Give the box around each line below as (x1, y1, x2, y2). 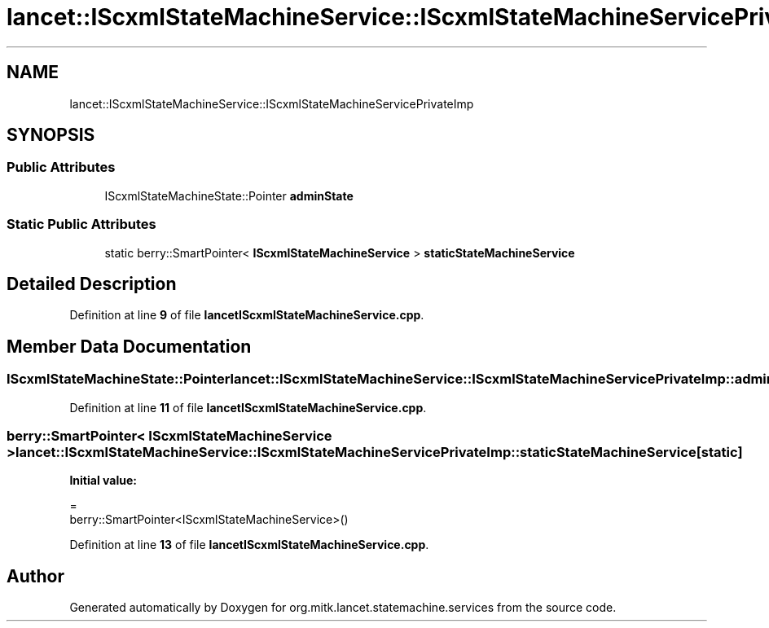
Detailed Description (7, 273, 177, 294)
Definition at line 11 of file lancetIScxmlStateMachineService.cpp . (69, 400, 427, 415)
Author (7, 565, 64, 586)
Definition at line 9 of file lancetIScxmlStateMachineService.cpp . (69, 308, 424, 323)
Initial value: (69, 473, 137, 488)
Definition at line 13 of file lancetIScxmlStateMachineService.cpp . (69, 538, 429, 552)
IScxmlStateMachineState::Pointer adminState (104, 188, 354, 203)
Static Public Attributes (7, 216, 156, 233)
